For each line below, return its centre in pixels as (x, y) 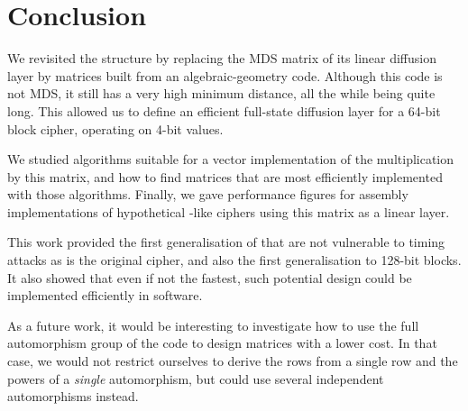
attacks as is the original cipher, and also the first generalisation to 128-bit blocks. (234, 260)
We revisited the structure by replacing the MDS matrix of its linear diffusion (222, 58)
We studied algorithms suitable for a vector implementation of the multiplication (231, 159)
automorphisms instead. (73, 396)
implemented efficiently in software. (105, 295)
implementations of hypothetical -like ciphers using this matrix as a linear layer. (229, 211)
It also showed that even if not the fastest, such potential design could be (210, 277)
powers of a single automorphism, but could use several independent (196, 378)
